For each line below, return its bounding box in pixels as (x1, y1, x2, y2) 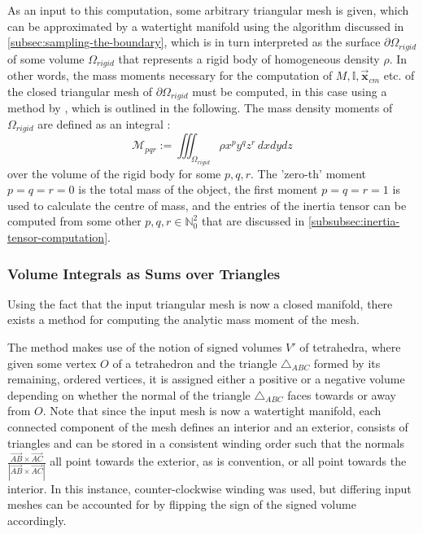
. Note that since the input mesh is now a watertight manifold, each (42, 402, 382, 419)
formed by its (313, 354, 381, 371)
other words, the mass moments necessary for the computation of (7, 67, 333, 84)
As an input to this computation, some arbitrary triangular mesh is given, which (7, 2, 409, 18)
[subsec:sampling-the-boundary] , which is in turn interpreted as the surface (7, 33, 381, 50)
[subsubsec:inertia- (307, 212, 400, 230)
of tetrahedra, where (299, 339, 401, 355)
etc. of (383, 67, 415, 84)
